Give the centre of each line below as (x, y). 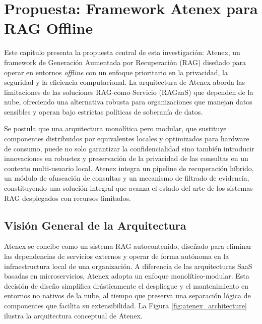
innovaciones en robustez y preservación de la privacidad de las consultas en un (126, 158)
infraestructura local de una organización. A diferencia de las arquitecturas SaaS (128, 266)
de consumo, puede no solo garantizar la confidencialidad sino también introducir (129, 148)
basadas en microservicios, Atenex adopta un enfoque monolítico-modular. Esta (127, 276)
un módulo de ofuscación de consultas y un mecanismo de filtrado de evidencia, (127, 178)
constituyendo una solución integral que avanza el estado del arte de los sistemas (128, 188)
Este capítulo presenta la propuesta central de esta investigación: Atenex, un (122, 52)
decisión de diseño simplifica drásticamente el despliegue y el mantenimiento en (126, 285)
